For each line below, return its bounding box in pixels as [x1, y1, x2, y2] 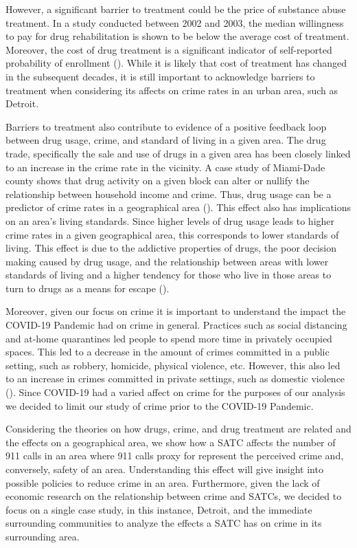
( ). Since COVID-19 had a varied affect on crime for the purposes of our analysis [5, 385, 345, 399]
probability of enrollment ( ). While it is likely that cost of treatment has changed [5, 56, 347, 70]
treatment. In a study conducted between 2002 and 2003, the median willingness [5, 15, 344, 30]
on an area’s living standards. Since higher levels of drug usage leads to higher [5, 213, 335, 228]
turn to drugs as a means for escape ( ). [5, 281, 170, 295]
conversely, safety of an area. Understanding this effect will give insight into [5, 462, 323, 476]
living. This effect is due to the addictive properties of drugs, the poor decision [5, 241, 336, 255]
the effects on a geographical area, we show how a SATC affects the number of [5, 435, 336, 449]
